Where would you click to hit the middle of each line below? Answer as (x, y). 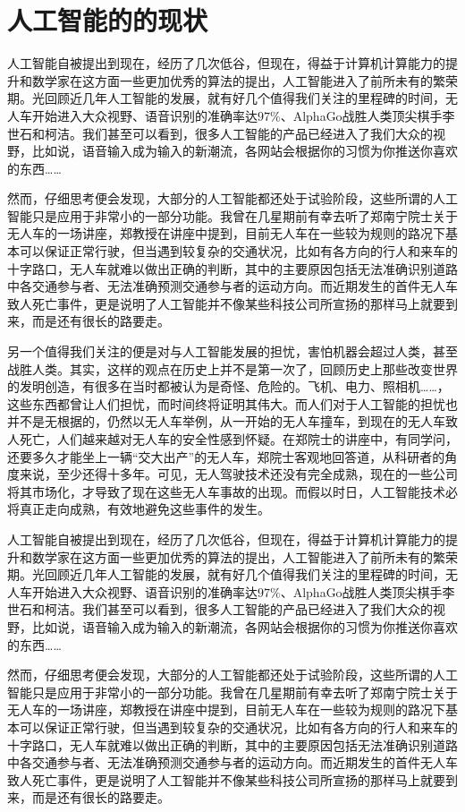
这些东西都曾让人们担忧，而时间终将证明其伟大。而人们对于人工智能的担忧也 (232, 403)
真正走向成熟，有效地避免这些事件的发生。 (144, 509)
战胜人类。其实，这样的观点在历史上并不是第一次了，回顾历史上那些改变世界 (232, 368)
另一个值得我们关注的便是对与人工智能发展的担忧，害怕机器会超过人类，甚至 (232, 351)
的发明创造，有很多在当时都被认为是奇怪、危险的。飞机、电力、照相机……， (228, 386)
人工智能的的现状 (108, 20)
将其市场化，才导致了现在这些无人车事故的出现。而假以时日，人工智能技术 (226, 491)
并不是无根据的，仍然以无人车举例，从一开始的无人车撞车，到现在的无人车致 (232, 421)
